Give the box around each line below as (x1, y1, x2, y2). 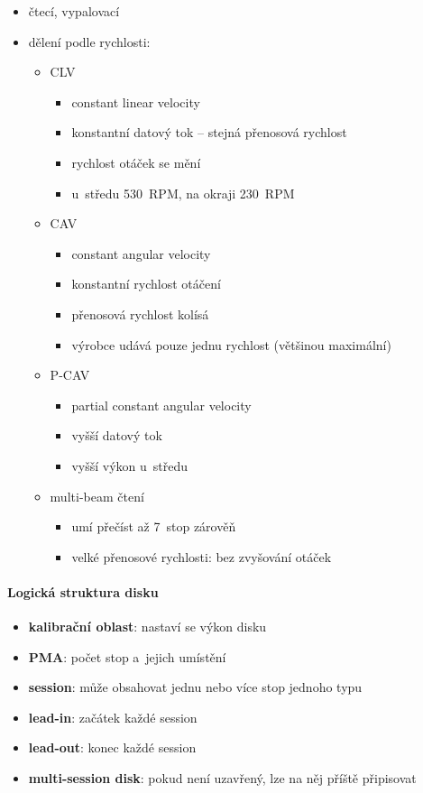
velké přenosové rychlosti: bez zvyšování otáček (71, 547, 332, 566)
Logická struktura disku (7, 582, 159, 601)
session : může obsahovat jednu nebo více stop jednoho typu (28, 678, 363, 696)
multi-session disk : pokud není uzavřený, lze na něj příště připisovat (28, 769, 417, 788)
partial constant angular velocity (71, 395, 252, 414)
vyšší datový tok (71, 426, 162, 445)
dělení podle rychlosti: (28, 32, 151, 51)
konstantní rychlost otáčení (71, 274, 221, 293)
